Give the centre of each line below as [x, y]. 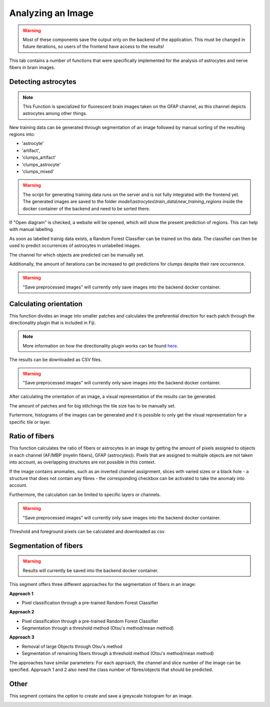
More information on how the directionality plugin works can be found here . [100, 345]
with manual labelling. [32, 229]
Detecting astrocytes [43, 82]
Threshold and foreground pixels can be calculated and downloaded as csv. [87, 531]
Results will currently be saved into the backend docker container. [91, 570]
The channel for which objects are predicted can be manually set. [77, 254]
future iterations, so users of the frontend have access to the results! [93, 46]
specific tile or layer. [30, 422]
